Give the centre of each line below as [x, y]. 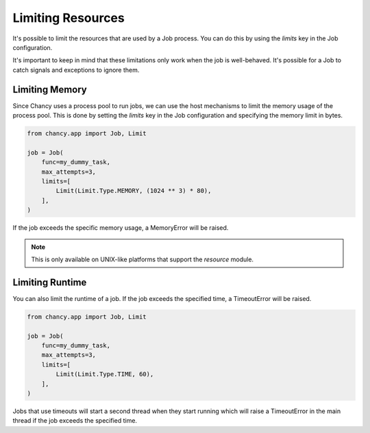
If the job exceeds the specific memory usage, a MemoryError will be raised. [121, 228]
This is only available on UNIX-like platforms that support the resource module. [142, 259]
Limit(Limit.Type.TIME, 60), [105, 374]
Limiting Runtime [50, 282]
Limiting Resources [69, 18]
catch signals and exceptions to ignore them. [76, 70]
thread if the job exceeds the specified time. [75, 421]
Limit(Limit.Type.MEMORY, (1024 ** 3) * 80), [134, 191]
